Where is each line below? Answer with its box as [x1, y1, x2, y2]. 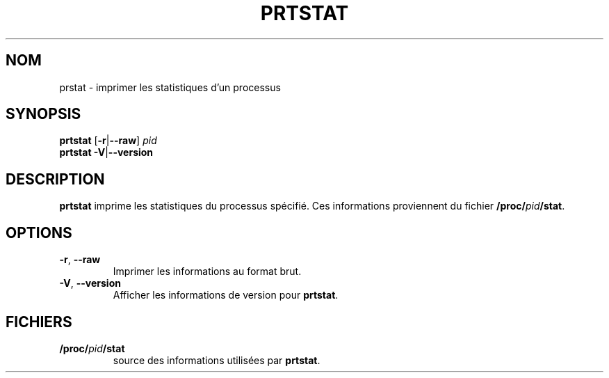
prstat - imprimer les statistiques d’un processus [59, 81, 281, 93]
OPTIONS [6, 223, 72, 242]
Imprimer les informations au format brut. [113, 265, 302, 278]
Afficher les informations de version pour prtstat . [113, 289, 339, 301]
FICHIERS [6, 313, 72, 331]
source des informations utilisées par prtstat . [113, 354, 320, 366]
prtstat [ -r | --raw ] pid [59, 134, 157, 147]
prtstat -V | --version [59, 146, 154, 159]
